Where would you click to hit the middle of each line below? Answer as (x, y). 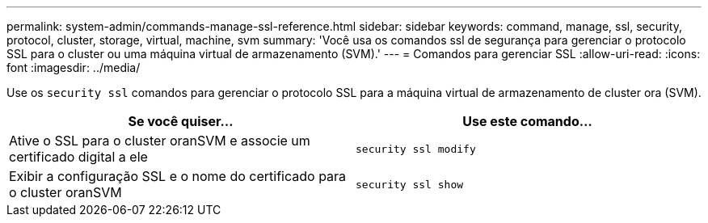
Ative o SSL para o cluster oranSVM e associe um (160, 141)
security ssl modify (416, 149)
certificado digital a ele (78, 157)
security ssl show (410, 184)
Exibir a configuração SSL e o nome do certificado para (178, 176)
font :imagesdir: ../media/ (74, 67)
